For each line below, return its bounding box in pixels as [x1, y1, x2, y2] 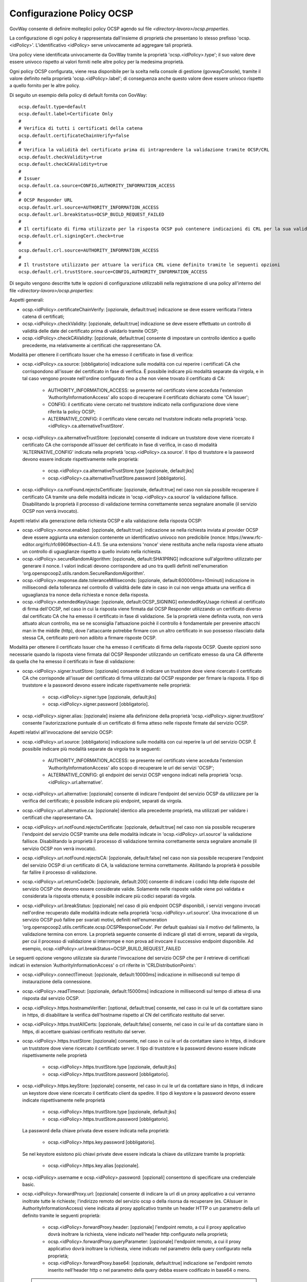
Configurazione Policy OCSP [9, 8, 134, 19]
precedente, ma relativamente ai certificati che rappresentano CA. [22, 342, 162, 348]
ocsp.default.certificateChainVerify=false [18, 132, 129, 138]
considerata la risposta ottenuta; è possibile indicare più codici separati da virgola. [22, 893, 196, 899]
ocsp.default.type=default [18, 104, 86, 110]
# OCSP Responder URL [18, 197, 73, 203]
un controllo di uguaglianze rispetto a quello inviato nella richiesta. [22, 549, 162, 555]
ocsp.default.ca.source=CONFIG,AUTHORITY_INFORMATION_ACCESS [18, 183, 175, 189]
